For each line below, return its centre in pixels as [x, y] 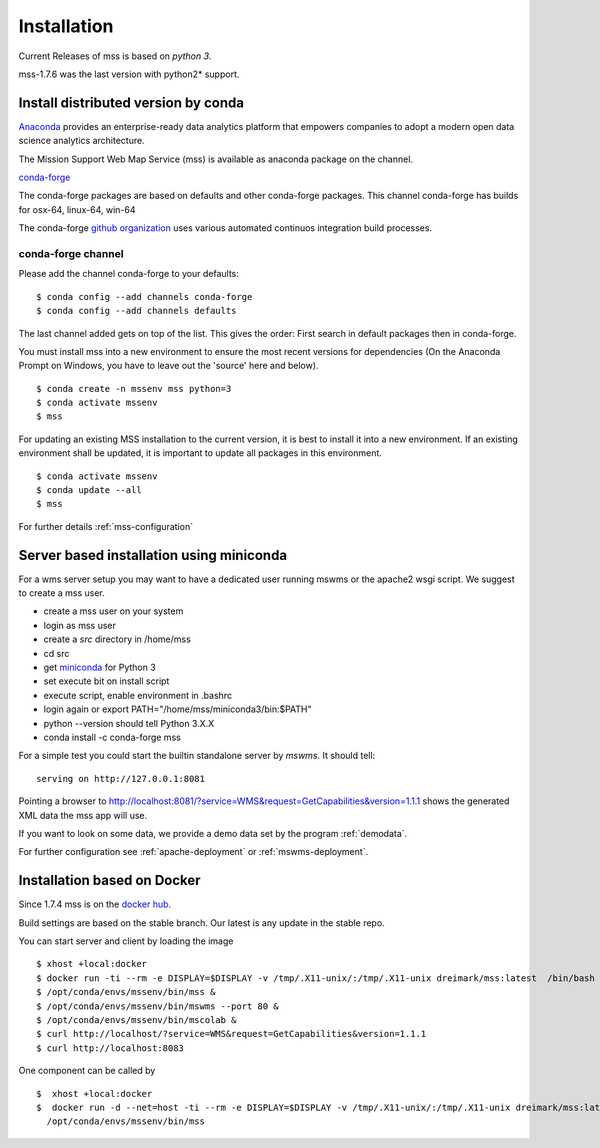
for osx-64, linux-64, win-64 [77, 209]
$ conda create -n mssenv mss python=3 [134, 388]
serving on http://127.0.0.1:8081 [120, 778]
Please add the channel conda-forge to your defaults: [129, 274]
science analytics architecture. [81, 141]
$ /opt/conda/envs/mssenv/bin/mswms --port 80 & [157, 1006]
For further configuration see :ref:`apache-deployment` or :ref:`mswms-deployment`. [193, 852]
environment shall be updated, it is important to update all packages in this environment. [200, 453]
